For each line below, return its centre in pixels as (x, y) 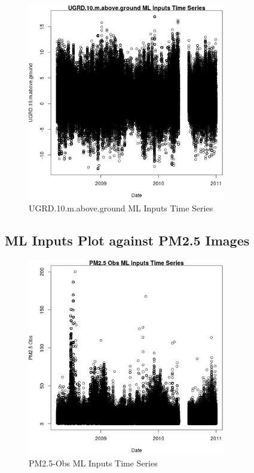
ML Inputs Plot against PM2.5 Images (127, 240)
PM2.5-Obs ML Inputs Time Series (93, 463)
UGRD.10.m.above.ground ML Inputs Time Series (121, 208)
